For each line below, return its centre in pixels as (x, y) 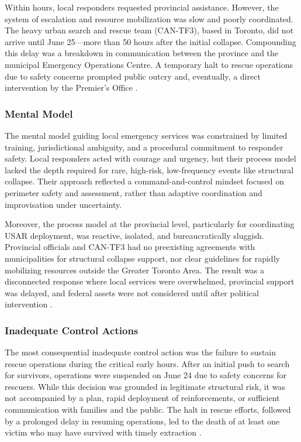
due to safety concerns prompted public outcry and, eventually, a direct (133, 76)
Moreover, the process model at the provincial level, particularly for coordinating (150, 224)
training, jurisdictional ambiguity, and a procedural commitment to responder (144, 147)
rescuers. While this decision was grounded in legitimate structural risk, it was (145, 386)
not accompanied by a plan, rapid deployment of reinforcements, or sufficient (142, 398)
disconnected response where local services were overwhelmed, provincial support (150, 281)
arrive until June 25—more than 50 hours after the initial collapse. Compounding (150, 41)
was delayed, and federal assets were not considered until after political (132, 292)
